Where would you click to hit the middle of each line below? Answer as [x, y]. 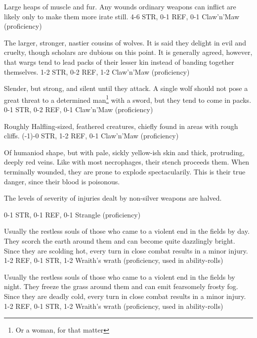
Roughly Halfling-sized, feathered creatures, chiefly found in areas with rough [121, 126]
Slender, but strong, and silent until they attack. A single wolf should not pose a [126, 88]
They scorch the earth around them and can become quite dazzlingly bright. [120, 240]
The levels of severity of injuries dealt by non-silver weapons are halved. [113, 198]
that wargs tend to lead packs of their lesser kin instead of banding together [119, 62]
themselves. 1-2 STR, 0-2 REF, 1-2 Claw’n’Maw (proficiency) [97, 71]
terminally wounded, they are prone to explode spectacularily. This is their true [125, 171]
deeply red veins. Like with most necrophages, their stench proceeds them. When [127, 162]
